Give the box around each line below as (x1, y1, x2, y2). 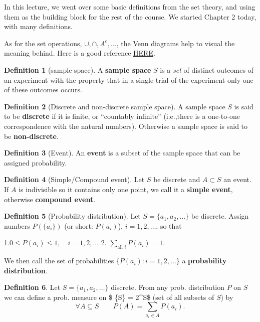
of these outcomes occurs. (4, 84, 82, 95)
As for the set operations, (4, 38, 82, 48)
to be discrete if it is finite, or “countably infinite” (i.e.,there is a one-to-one (4, 111, 240, 121)
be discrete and (153, 174, 200, 185)
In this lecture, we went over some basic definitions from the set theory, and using (4, 2, 255, 12)
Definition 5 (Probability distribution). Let (4, 211, 141, 221)
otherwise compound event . (4, 194, 96, 204)
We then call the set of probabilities (4, 255, 114, 266)
